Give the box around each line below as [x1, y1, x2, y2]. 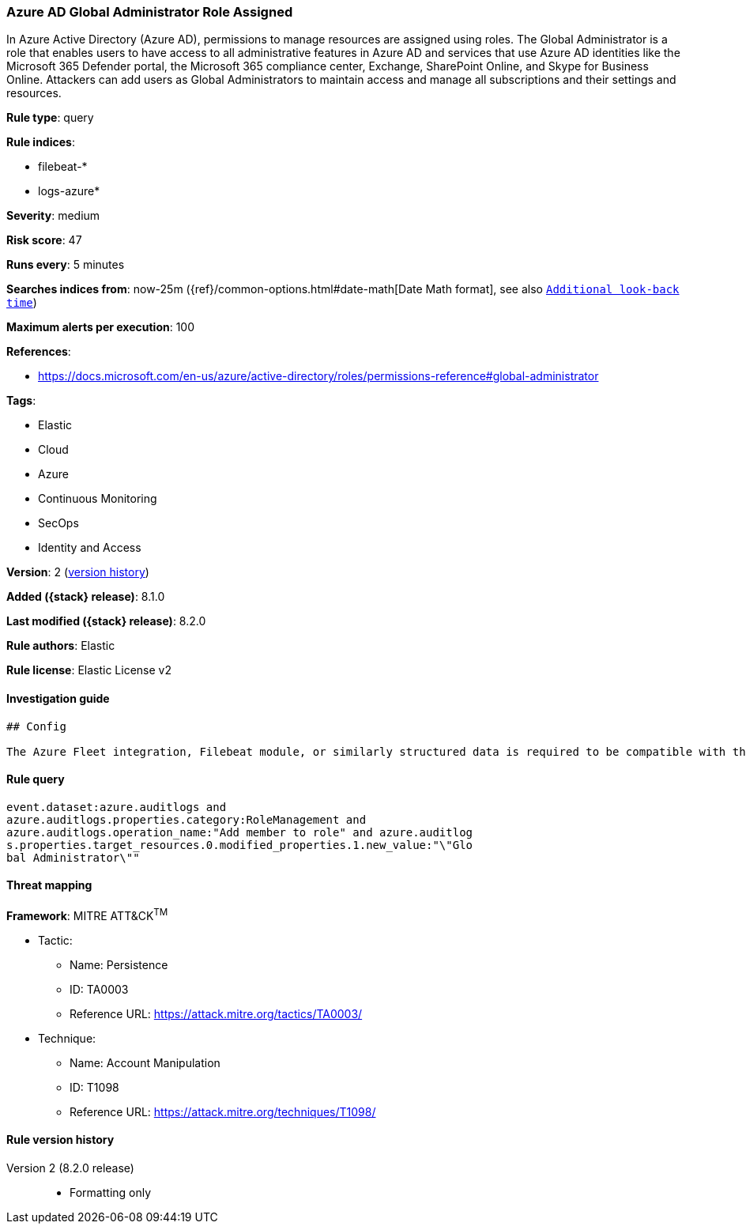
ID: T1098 [70, 1080, 119, 1094]
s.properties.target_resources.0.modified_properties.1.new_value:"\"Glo [6, 838, 473, 851]
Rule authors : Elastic [6, 639, 115, 653]
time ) [6, 296, 37, 310]
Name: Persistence [70, 957, 168, 972]
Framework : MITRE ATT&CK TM [6, 907, 168, 922]
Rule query [6, 772, 65, 787]
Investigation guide [6, 691, 110, 705]
